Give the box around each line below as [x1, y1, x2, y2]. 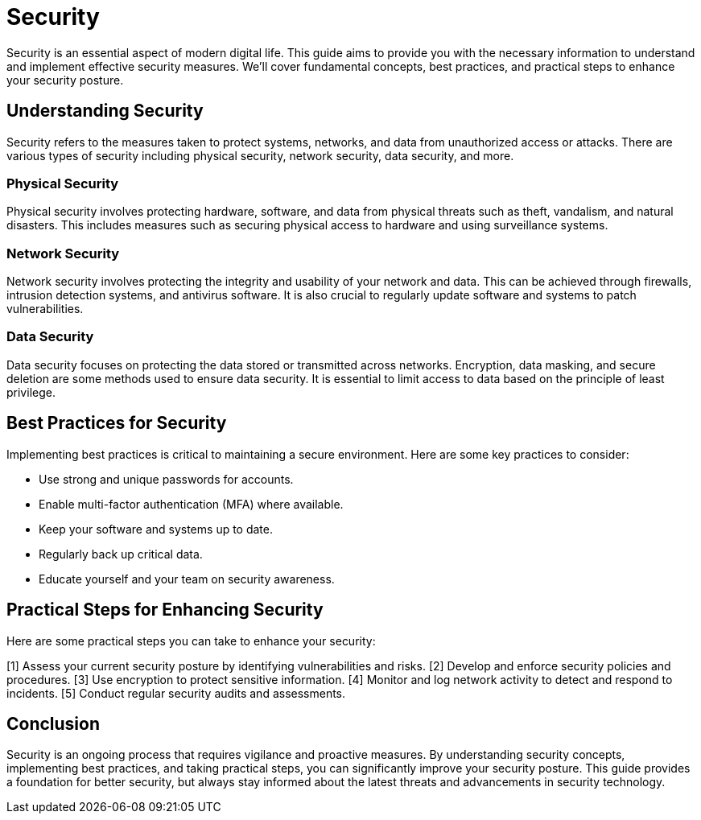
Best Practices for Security [6, 413, 227, 434]
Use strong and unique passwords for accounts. [39, 472, 294, 486]
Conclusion [6, 713, 101, 734]
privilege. [6, 385, 56, 399]
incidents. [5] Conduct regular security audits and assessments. [6, 686, 346, 700]
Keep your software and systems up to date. [39, 521, 274, 536]
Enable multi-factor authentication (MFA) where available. [39, 497, 344, 511]
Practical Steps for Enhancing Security [6, 600, 324, 620]
